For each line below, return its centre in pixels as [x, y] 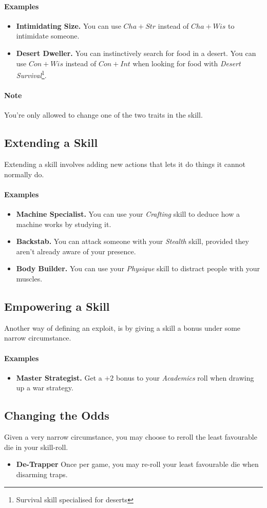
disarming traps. [42, 474]
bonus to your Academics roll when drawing [185, 377]
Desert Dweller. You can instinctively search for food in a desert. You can [136, 53]
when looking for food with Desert [187, 63]
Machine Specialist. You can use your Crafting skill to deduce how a [128, 214]
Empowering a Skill [57, 306]
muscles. [29, 278]
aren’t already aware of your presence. [76, 251]
